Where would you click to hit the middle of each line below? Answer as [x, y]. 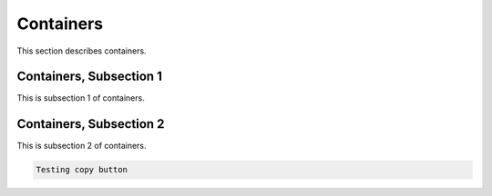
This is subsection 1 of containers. [81, 98]
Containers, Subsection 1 [90, 77]
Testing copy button [82, 170]
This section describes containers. [82, 51]
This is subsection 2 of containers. [82, 146]
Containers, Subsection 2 [91, 124]
